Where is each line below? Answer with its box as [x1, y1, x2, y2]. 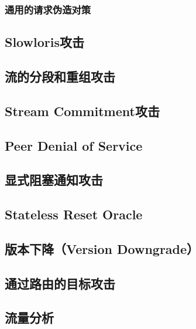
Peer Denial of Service [5, 136, 143, 154]
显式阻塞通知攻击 [5, 171, 103, 189]
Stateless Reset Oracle [5, 205, 143, 223]
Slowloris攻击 [5, 33, 84, 51]
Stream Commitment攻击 [5, 101, 160, 120]
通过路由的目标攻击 [5, 274, 115, 292]
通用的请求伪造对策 [5, 2, 91, 16]
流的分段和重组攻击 [5, 67, 115, 86]
